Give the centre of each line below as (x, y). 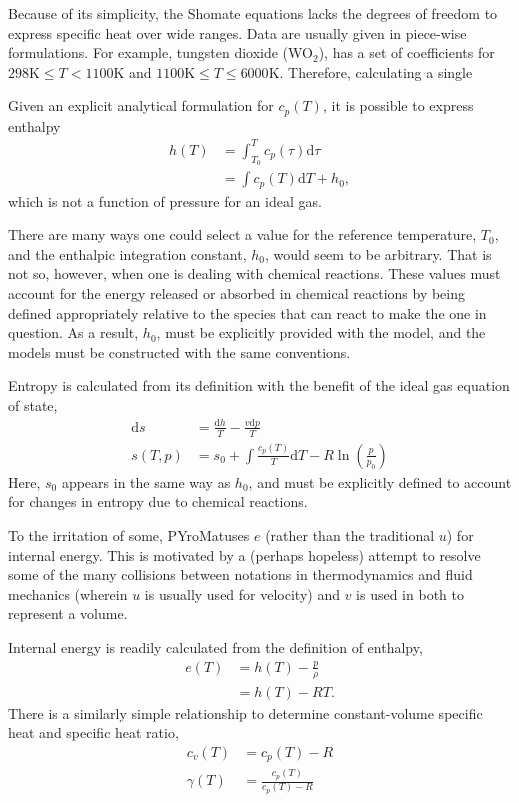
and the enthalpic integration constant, (127, 253)
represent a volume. (68, 613)
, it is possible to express (398, 105)
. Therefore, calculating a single (376, 71)
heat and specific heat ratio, (93, 732)
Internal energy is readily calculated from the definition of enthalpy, (215, 646)
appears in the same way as (146, 481)
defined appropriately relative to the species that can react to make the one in (247, 312)
